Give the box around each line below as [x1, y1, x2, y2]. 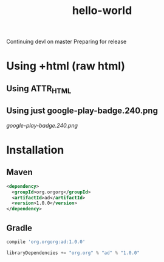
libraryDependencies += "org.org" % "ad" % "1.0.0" [6, 250, 140, 256]
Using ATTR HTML [6, 83, 72, 95]
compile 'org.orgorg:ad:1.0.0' [6, 238, 86, 245]
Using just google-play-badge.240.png [6, 106, 158, 116]
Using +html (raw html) [6, 59, 126, 73]
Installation [6, 143, 64, 157]
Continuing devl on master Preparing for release [6, 38, 127, 46]
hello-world [72, 4, 132, 18]
